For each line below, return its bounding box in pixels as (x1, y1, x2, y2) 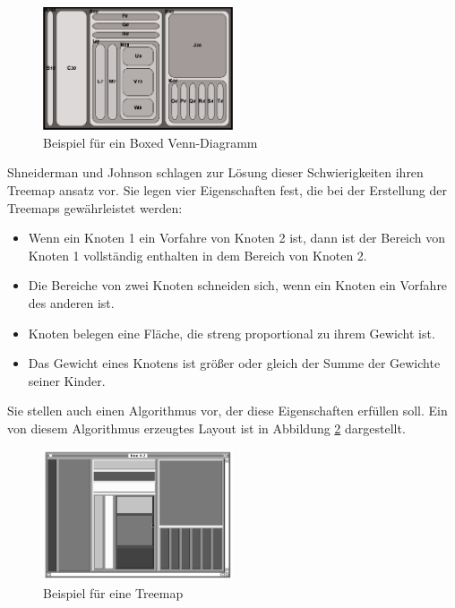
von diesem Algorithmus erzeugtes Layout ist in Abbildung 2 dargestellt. (7, 418, 406, 437)
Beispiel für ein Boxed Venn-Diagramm (43, 133, 258, 151)
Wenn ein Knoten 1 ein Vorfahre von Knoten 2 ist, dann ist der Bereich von (28, 228, 446, 247)
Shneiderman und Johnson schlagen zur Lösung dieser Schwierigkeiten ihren (7, 163, 424, 182)
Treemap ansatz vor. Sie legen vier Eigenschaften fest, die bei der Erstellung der (7, 180, 447, 199)
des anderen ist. (28, 293, 115, 312)
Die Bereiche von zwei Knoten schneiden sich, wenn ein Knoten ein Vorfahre (28, 276, 448, 295)
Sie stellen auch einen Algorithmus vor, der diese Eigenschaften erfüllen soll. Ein (7, 401, 448, 420)
